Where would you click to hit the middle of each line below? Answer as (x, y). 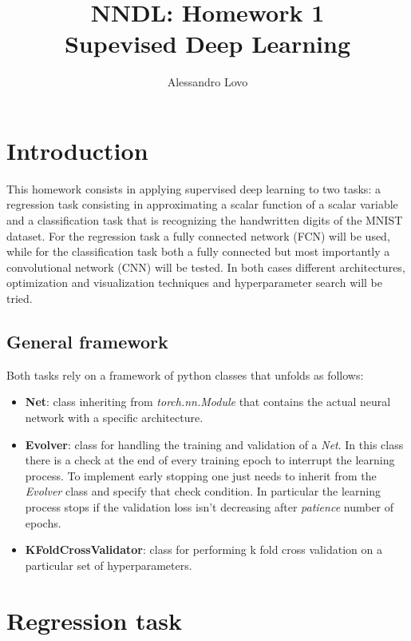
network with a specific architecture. (114, 417)
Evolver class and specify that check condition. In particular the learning (203, 491)
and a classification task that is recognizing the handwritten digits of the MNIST (205, 220)
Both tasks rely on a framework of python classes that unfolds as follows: (185, 374)
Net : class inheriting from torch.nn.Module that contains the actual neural (208, 402)
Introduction (77, 150)
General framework (87, 341)
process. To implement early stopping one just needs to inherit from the (201, 475)
